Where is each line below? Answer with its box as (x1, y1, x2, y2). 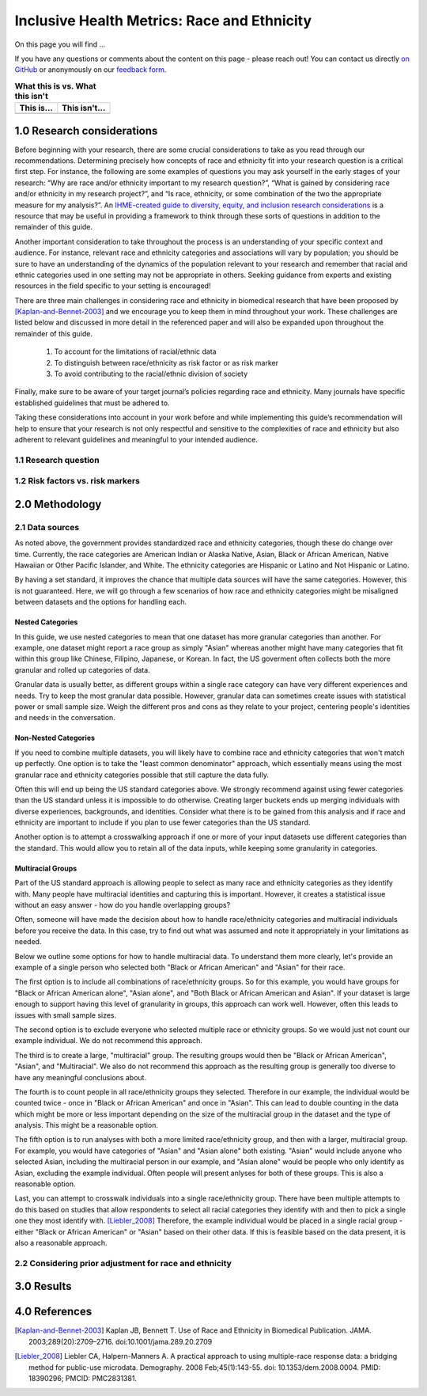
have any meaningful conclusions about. (14, 1072, 146, 1082)
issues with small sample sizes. (14, 1010, 117, 1020)
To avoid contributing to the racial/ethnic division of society (54, 369, 248, 379)
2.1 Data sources (14, 522, 80, 533)
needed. (14, 937, 42, 946)
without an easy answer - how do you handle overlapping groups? (14, 901, 231, 910)
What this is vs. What (14, 80, 96, 91)
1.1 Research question (14, 454, 100, 465)
